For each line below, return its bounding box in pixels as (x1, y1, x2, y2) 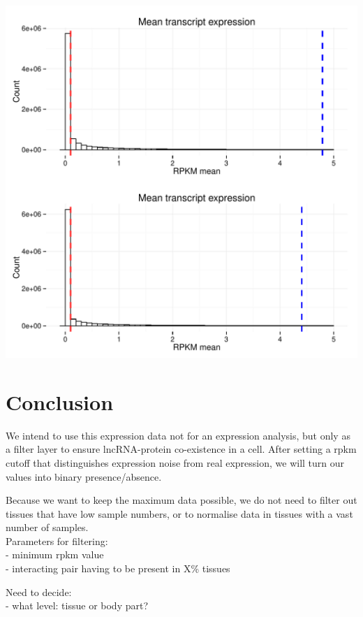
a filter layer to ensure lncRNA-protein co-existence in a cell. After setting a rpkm (6, 442, 357, 456)
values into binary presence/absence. (6, 469, 162, 484)
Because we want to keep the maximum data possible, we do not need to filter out (6, 493, 357, 507)
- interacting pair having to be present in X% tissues (6, 561, 230, 576)
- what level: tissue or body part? (6, 598, 149, 613)
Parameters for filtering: (6, 533, 108, 548)
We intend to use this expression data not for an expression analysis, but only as (6, 428, 350, 442)
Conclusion (6, 387, 114, 416)
